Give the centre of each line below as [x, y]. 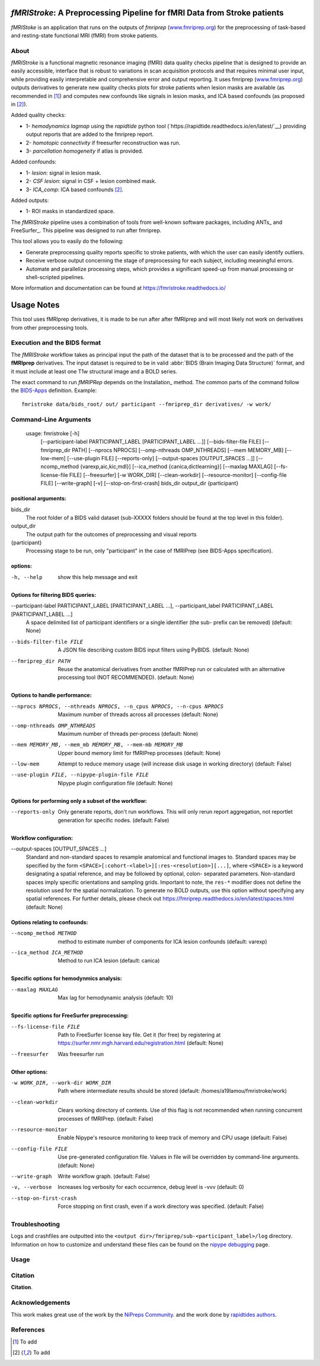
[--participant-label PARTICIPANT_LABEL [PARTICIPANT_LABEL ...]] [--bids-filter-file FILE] [151, 442]
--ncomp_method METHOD [44, 933]
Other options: [29, 1071]
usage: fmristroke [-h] [53, 433]
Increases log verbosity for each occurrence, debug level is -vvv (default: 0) [151, 1187]
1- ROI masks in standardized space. [70, 211]
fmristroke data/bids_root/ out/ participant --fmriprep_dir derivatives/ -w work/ [147, 404]
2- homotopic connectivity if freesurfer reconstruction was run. [103, 143]
